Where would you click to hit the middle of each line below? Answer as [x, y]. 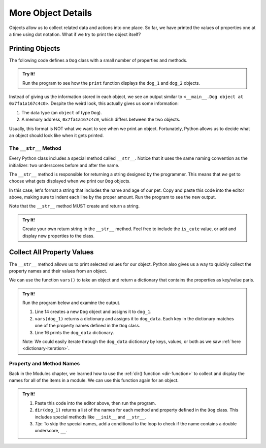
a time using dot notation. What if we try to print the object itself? [75, 34]
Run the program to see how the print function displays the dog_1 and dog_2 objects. [111, 83]
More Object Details [50, 13]
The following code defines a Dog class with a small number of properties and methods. [98, 60]
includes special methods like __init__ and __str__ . [90, 417]
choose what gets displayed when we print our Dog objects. [70, 181]
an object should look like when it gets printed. [56, 135]
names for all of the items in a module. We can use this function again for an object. [94, 380]
